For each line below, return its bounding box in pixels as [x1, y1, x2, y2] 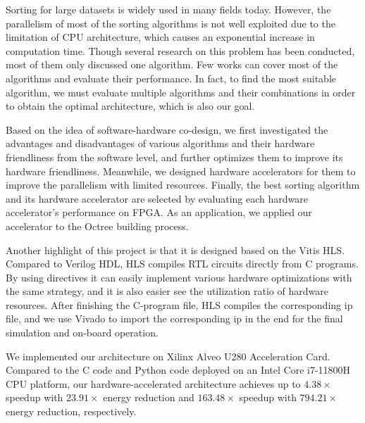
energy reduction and [103, 390, 194, 405]
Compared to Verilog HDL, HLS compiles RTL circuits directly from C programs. [6, 256, 359, 271]
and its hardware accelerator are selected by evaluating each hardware [6, 191, 308, 206]
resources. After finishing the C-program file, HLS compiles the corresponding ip [6, 297, 353, 312]
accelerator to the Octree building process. [6, 218, 189, 233]
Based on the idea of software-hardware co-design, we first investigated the [6, 122, 328, 137]
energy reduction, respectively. [6, 404, 137, 419]
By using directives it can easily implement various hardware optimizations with [6, 270, 352, 284]
